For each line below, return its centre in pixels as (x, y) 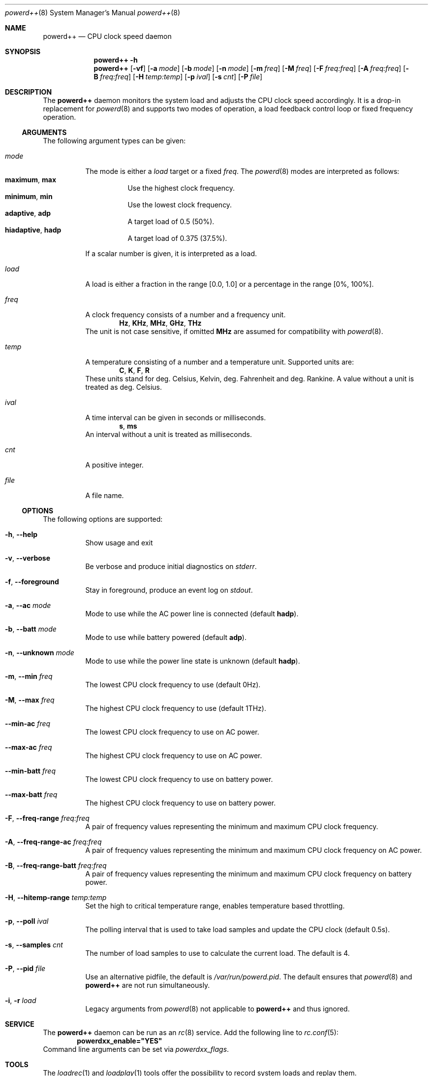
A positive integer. (114, 465)
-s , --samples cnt (34, 945)
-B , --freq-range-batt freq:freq (56, 865)
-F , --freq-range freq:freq (47, 818)
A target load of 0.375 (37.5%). (177, 238)
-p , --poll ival (27, 921)
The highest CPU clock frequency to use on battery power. (181, 803)
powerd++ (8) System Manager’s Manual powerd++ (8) (93, 13)
